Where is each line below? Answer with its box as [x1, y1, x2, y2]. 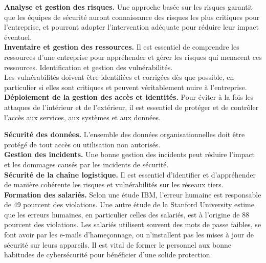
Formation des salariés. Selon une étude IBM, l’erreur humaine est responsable [4, 189, 261, 200]
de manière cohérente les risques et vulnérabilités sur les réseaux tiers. [4, 179, 224, 190]
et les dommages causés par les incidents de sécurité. [4, 159, 169, 169]
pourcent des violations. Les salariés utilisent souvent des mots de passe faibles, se [4, 219, 261, 230]
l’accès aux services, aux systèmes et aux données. [4, 112, 161, 122]
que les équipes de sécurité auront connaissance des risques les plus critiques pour [4, 11, 260, 22]
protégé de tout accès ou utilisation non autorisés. [4, 139, 161, 149]
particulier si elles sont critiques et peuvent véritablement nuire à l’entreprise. [4, 81, 247, 92]
